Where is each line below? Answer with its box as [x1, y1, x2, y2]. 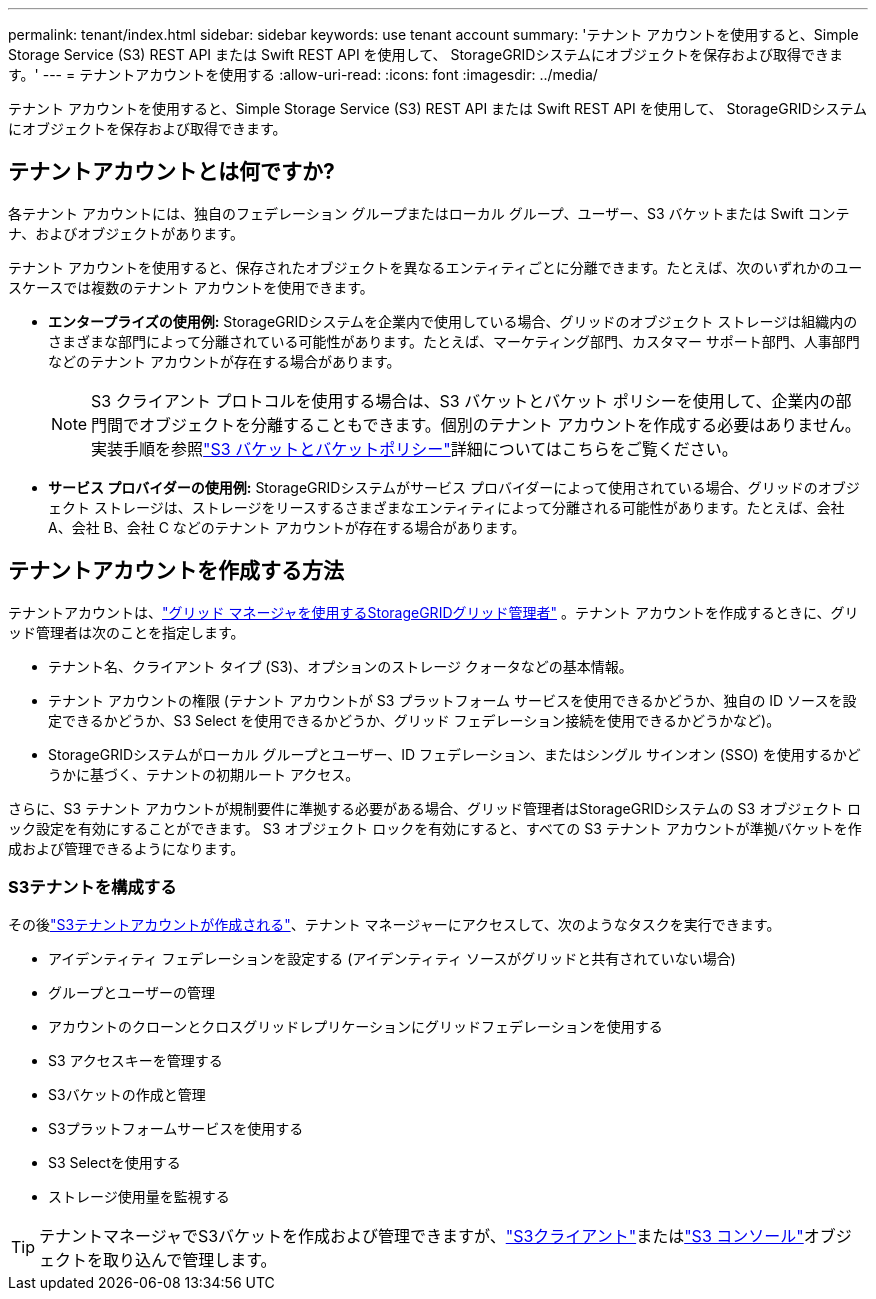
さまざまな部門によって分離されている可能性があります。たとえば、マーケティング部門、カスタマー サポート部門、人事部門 [48, 332, 860, 350]
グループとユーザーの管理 [48, 984, 215, 1002]
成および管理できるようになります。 [8, 839, 245, 857]
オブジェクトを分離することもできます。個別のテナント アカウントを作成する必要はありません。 [139, 414, 861, 435]
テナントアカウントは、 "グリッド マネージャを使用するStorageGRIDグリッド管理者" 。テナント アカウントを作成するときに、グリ [8, 603, 859, 621]
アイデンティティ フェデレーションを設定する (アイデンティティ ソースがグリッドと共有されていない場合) [48, 950, 736, 968]
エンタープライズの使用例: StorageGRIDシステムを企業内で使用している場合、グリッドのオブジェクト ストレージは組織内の [48, 312, 858, 330]
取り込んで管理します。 [103, 1250, 277, 1271]
